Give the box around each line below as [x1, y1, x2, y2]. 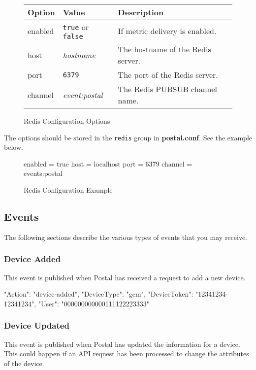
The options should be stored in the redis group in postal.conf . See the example [4, 132, 252, 142]
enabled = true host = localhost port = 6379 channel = [24, 158, 192, 168]
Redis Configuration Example [24, 185, 113, 195]
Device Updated [4, 319, 69, 332]
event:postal [63, 89, 103, 101]
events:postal [24, 168, 63, 178]
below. [4, 142, 23, 152]
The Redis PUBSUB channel [118, 83, 218, 95]
